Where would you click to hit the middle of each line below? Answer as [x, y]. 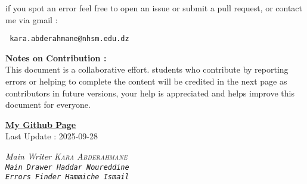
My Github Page [41, 124]
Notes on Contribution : [56, 57]
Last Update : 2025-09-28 [52, 136]
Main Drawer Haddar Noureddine [67, 167]
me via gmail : [32, 19]
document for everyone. [48, 105]
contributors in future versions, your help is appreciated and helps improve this [150, 93]
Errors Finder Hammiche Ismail [67, 177]
